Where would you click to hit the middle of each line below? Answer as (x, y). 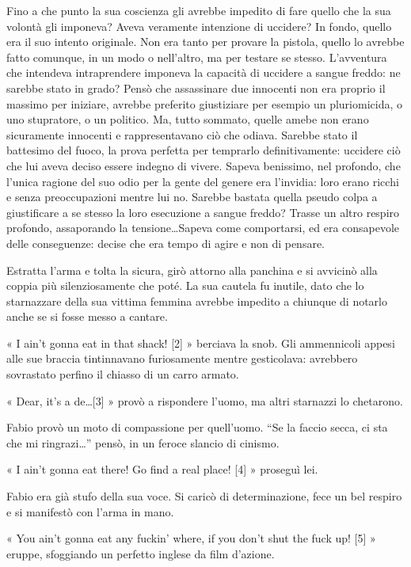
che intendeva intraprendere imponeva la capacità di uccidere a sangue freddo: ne (204, 72)
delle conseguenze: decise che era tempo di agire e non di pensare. (166, 243)
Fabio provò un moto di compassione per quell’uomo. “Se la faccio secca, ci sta (197, 427)
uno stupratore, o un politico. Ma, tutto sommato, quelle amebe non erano (188, 119)
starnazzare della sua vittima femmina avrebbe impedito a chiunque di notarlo (197, 301)
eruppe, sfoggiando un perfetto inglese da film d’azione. (141, 553)
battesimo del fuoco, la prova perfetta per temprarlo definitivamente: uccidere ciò (204, 150)
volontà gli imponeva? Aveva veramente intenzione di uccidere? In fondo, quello (199, 26)
